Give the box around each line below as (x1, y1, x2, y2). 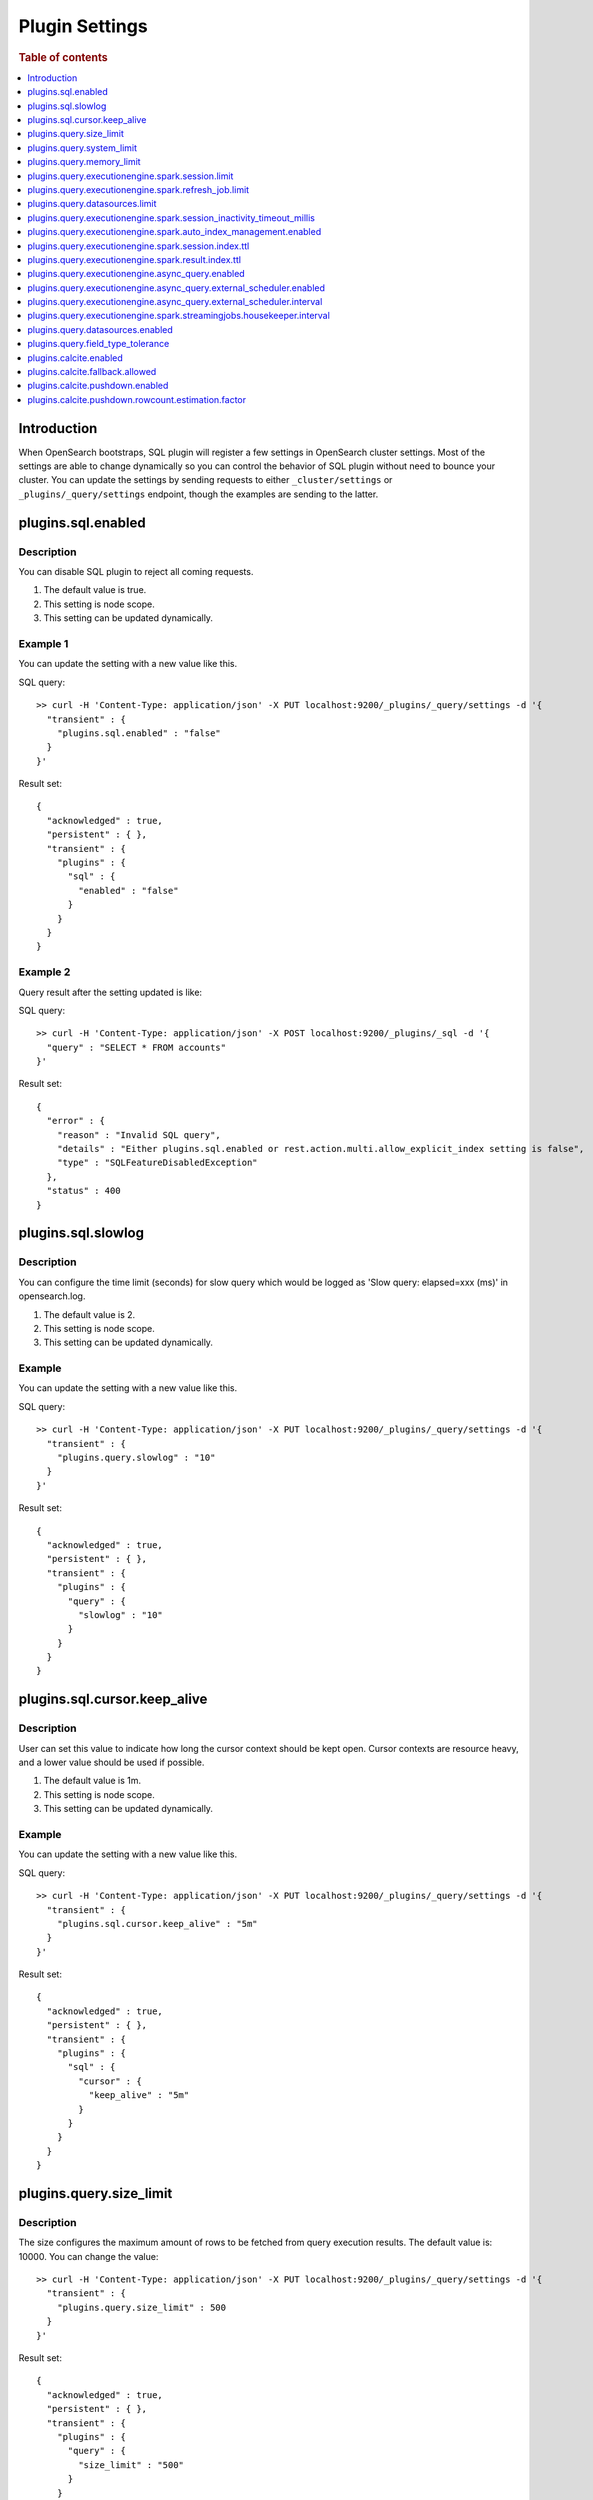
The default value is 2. (43, 1308, 136, 1320)
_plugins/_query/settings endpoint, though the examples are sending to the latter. (18, 488, 379, 500)
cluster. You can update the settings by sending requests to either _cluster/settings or (18, 474, 393, 486)
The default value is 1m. (43, 1775, 142, 1787)
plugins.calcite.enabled (27, 351, 124, 364)
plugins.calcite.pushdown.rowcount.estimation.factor (27, 393, 247, 405)
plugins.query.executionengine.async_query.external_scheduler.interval (27, 296, 323, 308)
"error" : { (46, 1115, 105, 1127)
